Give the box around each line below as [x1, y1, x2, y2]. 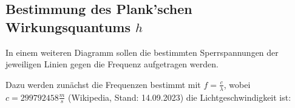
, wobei [223, 78, 251, 90]
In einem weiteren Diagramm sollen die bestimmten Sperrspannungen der [5, 46, 279, 58]
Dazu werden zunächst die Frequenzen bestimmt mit [5, 78, 201, 90]
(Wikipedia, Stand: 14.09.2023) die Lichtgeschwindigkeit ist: [67, 90, 291, 103]
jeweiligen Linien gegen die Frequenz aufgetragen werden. [5, 58, 219, 70]
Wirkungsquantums [5, 17, 131, 36]
